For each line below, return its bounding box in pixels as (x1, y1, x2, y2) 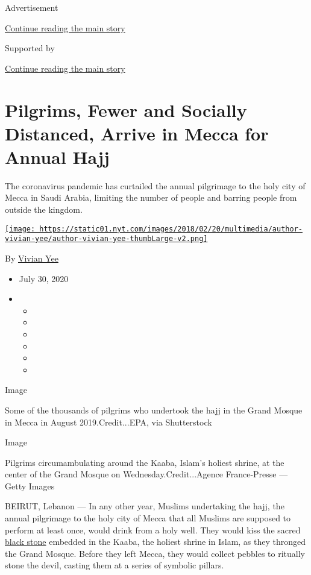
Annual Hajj (5, 144, 110, 169)
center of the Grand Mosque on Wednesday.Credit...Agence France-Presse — (5, 468, 288, 480)
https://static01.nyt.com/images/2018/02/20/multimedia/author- (39, 224, 303, 233)
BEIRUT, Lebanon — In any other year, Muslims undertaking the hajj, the (5, 500, 284, 512)
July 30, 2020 (19, 272, 69, 284)
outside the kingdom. (5, 203, 83, 216)
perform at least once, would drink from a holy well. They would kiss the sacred (5, 523, 301, 536)
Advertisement (5, 1, 58, 13)
